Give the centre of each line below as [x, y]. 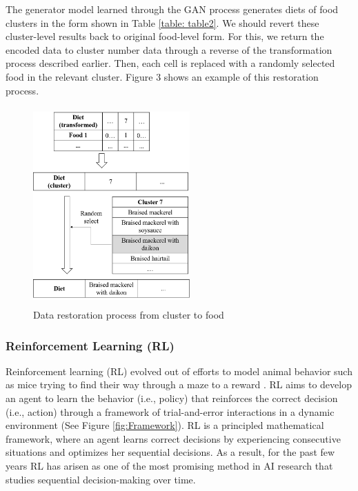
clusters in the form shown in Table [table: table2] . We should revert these [162, 22]
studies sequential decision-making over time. [101, 479]
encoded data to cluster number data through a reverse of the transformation [169, 49]
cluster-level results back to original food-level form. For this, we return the [165, 36]
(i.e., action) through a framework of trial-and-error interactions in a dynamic [170, 411]
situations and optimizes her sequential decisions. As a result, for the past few [170, 452]
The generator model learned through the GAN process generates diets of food [172, 9]
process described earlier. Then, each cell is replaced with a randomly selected [170, 63]
